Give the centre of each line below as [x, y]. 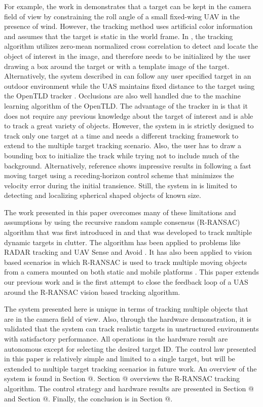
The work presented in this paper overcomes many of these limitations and [120, 212]
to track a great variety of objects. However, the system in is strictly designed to [129, 126]
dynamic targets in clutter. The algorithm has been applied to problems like [122, 242]
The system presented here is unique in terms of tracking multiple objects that [126, 309]
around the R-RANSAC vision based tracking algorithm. [92, 292]
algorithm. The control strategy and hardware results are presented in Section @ [129, 388]
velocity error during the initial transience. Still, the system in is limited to [121, 185]
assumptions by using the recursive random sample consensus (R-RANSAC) [122, 222]
